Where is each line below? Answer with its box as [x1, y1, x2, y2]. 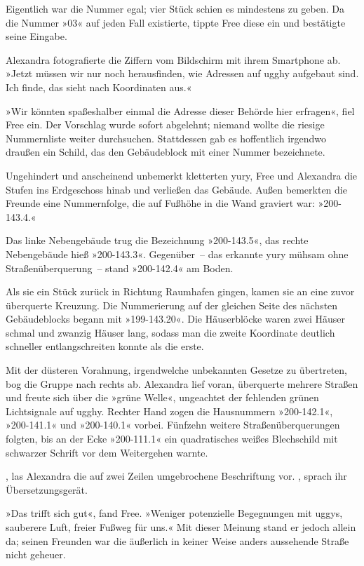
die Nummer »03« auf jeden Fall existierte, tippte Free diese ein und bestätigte [6, 15, 346, 29]
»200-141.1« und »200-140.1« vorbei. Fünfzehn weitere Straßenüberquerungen [6, 417, 340, 432]
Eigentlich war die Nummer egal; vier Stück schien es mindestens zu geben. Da [6, 1, 344, 15]
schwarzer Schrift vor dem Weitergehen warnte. [6, 445, 208, 459]
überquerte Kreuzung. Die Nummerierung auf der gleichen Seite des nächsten [6, 297, 338, 312]
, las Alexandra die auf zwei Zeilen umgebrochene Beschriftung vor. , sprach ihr [6, 469, 347, 483]
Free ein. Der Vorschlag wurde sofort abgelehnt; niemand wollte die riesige [6, 117, 325, 132]
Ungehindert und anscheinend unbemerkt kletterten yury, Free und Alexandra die [6, 168, 358, 182]
